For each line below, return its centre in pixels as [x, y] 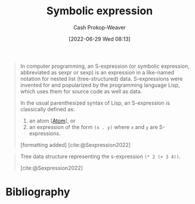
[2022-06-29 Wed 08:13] [100, 39]
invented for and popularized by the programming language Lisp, [100, 85]
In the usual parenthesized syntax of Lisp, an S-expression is [95, 103]
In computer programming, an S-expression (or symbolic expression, [105, 66]
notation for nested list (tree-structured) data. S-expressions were [101, 79]
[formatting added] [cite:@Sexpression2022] [75, 145]
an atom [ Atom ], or [52, 121]
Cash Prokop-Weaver [100, 27]
